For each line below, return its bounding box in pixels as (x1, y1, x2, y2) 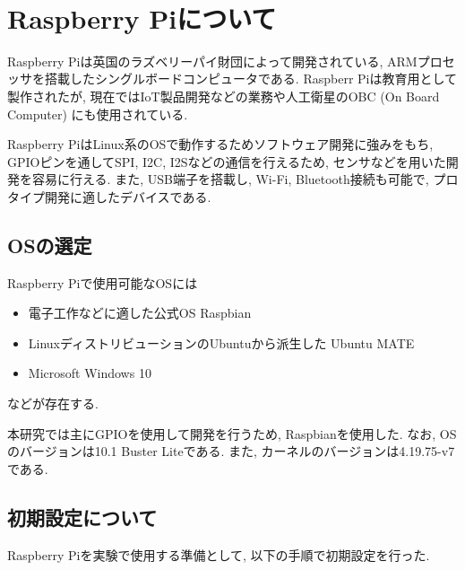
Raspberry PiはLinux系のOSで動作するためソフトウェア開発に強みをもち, (7, 135, 434, 153)
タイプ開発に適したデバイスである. (7, 187, 211, 206)
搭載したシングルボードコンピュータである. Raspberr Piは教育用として (44, 69, 458, 88)
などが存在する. (7, 394, 99, 413)
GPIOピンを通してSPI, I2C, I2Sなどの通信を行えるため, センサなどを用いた (7, 152, 446, 171)
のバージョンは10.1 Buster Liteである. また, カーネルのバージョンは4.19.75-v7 (7, 442, 455, 460)
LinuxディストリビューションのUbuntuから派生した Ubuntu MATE (28, 333, 415, 352)
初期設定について (7, 503, 158, 531)
